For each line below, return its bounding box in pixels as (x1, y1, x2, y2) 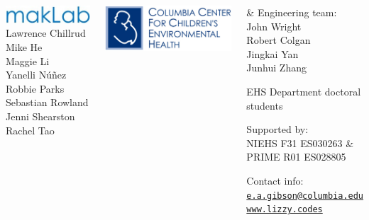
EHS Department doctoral (246, 83, 361, 98)
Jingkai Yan (246, 46, 299, 61)
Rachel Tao (6, 122, 55, 137)
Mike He (6, 39, 43, 54)
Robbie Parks (6, 81, 65, 95)
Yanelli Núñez (6, 67, 67, 82)
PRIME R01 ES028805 (246, 149, 346, 164)
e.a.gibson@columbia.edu (246, 190, 363, 201)
